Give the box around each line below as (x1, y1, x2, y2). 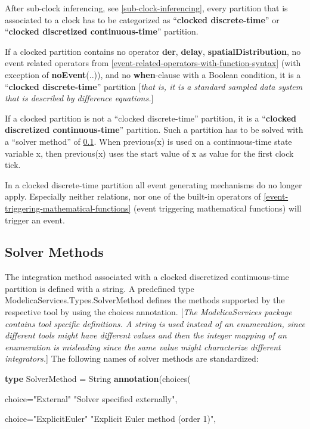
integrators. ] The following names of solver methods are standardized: (5, 352, 259, 365)
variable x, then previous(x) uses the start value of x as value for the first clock (5, 147, 294, 159)
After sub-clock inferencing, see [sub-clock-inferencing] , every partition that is (5, 2, 288, 14)
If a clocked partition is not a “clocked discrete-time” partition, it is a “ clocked (5, 111, 297, 124)
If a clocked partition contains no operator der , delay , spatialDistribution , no (5, 45, 301, 57)
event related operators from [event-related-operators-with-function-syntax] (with (5, 57, 301, 69)
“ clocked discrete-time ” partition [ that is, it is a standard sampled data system (5, 80, 303, 92)
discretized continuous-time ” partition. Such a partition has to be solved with (5, 123, 303, 136)
